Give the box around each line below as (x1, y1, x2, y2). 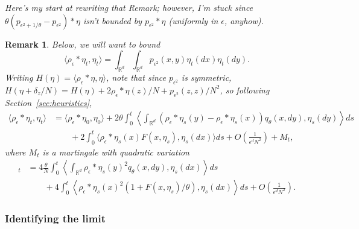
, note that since (106, 71, 166, 83)
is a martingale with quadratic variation (42, 145, 189, 158)
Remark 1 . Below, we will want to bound (5, 37, 160, 50)
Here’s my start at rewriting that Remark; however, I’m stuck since (5, 1, 253, 13)
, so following (220, 83, 270, 96)
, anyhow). (224, 14, 264, 27)
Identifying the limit (5, 211, 106, 226)
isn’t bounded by (83, 14, 142, 27)
